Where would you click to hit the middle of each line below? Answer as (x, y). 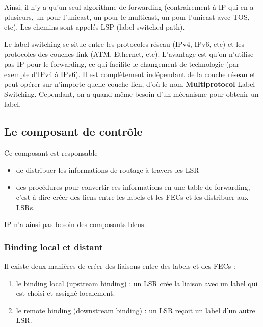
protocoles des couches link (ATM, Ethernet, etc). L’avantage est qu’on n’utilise (129, 54)
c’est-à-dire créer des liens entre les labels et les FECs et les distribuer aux (132, 197)
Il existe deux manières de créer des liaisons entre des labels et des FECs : (120, 266)
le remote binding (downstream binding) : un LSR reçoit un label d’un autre (136, 310)
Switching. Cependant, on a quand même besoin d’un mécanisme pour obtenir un (131, 94)
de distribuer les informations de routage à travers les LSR (108, 170)
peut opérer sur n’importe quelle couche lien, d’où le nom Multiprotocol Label (130, 84)
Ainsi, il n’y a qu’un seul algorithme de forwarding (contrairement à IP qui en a (129, 7)
